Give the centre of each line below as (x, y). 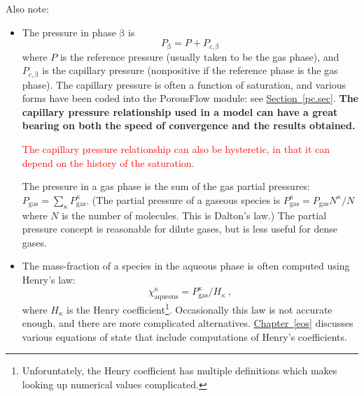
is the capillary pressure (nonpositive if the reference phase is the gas (190, 70)
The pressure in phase (69, 32)
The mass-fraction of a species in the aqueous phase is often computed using (186, 266)
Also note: (27, 8)
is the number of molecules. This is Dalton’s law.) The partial (194, 215)
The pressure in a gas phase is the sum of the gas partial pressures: (166, 186)
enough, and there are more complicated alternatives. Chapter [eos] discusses (188, 323)
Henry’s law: (49, 280)
